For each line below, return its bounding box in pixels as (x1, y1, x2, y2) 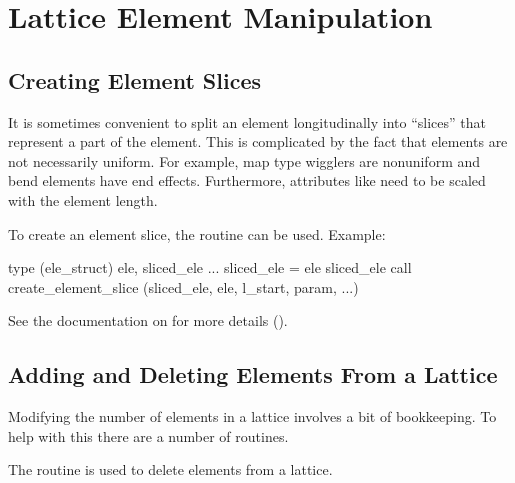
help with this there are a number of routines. (8, 425, 289, 446)
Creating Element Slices (8, 64, 261, 95)
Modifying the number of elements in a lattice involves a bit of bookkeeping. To (8, 406, 497, 427)
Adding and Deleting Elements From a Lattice (8, 359, 498, 390)
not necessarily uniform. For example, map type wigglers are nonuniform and (8, 150, 481, 171)
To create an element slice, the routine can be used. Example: (8, 223, 386, 244)
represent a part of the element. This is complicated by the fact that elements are (8, 131, 508, 152)
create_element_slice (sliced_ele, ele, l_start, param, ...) (8, 276, 359, 297)
